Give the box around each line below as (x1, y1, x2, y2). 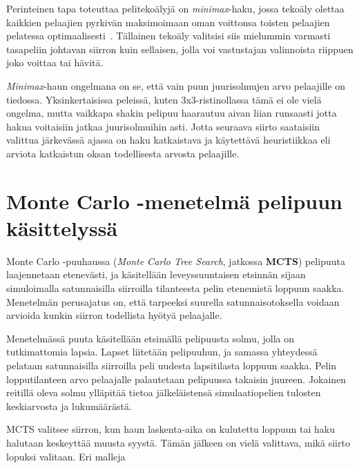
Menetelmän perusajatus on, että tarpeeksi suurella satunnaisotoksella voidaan (6, 294, 340, 309)
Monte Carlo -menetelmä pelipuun (6, 186, 342, 215)
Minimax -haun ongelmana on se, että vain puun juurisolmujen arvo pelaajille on (6, 78, 346, 92)
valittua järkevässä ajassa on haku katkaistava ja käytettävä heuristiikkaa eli (6, 133, 331, 147)
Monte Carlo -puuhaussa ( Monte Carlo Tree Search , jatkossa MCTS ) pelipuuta (6, 253, 345, 268)
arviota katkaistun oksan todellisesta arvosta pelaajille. (6, 146, 240, 160)
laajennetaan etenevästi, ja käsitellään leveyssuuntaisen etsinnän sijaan (6, 267, 306, 282)
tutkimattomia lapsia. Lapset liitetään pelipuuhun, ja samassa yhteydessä (6, 344, 318, 359)
